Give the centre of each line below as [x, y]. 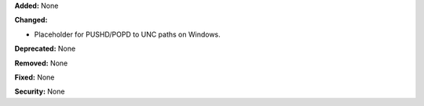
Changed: [31, 20]
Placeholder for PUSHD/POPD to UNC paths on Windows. [128, 34]
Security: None [40, 92]
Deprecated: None [45, 49]
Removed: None [41, 63]
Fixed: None [35, 77]
